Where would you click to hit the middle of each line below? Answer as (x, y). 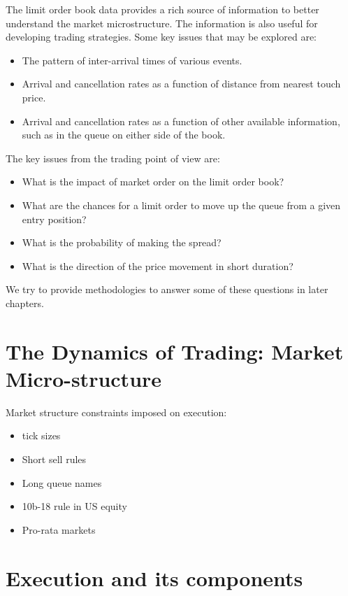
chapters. (25, 303)
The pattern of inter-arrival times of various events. (132, 60)
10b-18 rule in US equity (74, 506)
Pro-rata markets (59, 529)
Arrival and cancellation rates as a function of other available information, (181, 121)
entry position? (54, 219)
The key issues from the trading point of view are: (113, 158)
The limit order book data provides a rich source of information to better (162, 9)
